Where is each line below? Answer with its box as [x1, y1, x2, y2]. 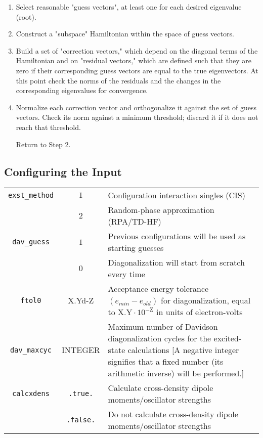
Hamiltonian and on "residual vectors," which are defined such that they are [16, 55, 251, 66]
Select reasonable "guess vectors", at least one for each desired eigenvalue [16, 2, 242, 12]
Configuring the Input [4, 163, 122, 179]
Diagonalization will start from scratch [108, 256, 245, 269]
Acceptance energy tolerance [108, 283, 209, 295]
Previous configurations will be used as [108, 230, 246, 242]
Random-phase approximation [108, 204, 214, 216]
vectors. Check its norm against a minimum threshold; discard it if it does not [16, 112, 258, 122]
